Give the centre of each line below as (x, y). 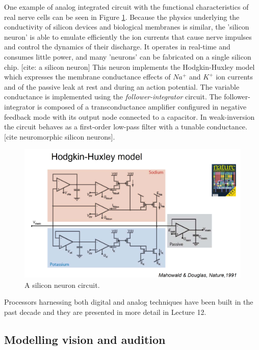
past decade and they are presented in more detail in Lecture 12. (105, 312)
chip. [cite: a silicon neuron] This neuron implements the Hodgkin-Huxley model (129, 66)
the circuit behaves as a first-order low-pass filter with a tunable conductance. (126, 127)
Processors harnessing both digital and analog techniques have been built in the (129, 302)
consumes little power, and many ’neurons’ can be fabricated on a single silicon (128, 56)
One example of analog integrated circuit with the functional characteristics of (126, 7)
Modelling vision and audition (85, 340)
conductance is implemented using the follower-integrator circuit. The (113, 97)
